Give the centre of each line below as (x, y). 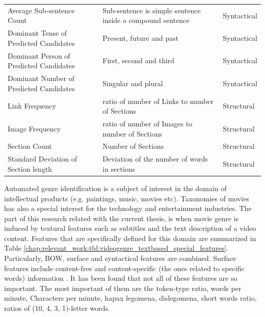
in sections (119, 168)
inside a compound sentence (146, 20)
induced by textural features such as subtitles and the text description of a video (130, 228)
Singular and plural (133, 83)
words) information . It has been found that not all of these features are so (121, 278)
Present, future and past (141, 37)
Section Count (30, 146)
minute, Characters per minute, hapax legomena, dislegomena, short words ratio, (130, 298)
